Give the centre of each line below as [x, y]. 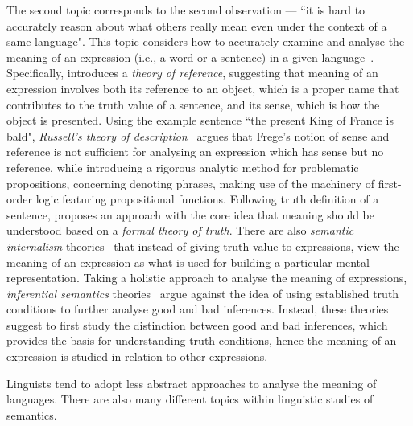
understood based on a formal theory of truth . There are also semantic [180, 230]
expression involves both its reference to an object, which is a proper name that [203, 88]
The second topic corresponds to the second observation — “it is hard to [186, 10]
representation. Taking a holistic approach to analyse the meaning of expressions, [207, 278]
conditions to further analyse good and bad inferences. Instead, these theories [198, 309]
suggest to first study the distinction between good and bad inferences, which [197, 324]
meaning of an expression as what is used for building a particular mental [188, 262]
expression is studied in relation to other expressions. [137, 356]
